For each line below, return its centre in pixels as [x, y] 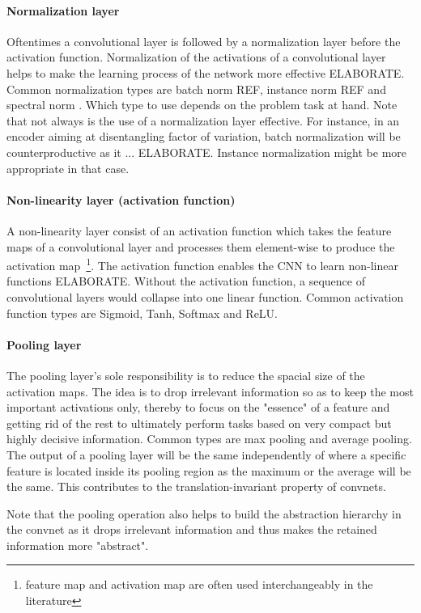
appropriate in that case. [68, 168]
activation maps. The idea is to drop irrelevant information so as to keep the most [210, 391]
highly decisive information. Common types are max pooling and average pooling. [209, 439]
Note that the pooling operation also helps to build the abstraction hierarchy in [204, 513]
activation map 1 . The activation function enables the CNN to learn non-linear [202, 264]
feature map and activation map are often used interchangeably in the [199, 584]
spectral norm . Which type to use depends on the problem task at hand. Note [202, 105]
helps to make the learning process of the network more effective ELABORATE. [206, 72]
